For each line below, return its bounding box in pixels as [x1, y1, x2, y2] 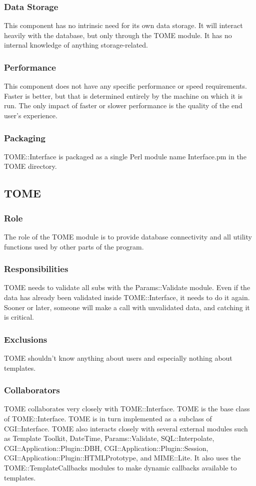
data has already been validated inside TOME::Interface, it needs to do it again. [4, 292, 250, 302]
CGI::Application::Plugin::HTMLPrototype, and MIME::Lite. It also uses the [4, 452, 241, 463]
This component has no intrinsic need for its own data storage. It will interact [4, 20, 243, 31]
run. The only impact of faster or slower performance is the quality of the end [4, 100, 242, 111]
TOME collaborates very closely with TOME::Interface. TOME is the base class [4, 403, 250, 414]
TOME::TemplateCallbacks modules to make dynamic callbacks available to [4, 462, 237, 472]
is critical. [4, 312, 34, 322]
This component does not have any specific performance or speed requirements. [4, 81, 247, 91]
